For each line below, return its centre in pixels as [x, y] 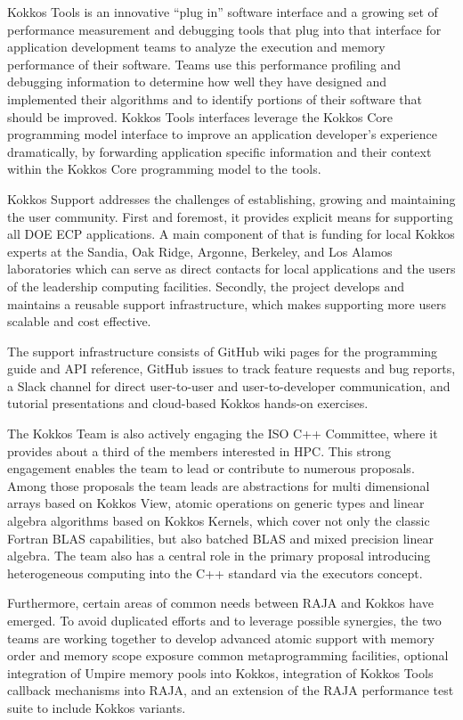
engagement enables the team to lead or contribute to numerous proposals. [211, 468]
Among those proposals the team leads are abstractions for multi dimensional [219, 485]
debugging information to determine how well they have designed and [197, 82]
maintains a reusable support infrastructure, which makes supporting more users [227, 303]
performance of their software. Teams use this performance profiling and [204, 64]
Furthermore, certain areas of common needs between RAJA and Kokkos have [220, 603]
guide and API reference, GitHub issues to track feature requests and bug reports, [231, 368]
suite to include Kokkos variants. [97, 707]
